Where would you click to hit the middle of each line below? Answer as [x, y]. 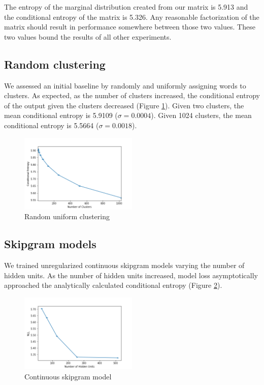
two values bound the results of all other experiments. [88, 36]
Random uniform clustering [67, 216]
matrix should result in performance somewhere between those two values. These [130, 27]
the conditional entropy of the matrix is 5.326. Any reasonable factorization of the [132, 17]
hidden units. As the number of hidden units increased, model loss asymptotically [131, 275]
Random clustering [55, 64]
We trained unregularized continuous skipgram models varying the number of [124, 265]
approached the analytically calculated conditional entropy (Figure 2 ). [113, 285]
